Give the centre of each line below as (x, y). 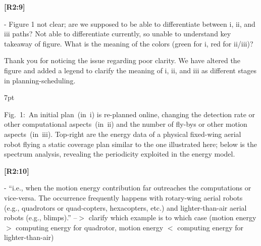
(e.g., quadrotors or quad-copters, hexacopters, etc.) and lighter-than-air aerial (125, 207)
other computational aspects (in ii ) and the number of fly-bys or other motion (126, 124)
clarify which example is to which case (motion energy (172, 217)
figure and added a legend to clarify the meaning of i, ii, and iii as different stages (130, 70)
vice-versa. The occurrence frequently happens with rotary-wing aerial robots (123, 197)
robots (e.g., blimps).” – (41, 217)
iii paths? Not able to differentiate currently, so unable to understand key (118, 34)
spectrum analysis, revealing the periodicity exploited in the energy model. (120, 154)
